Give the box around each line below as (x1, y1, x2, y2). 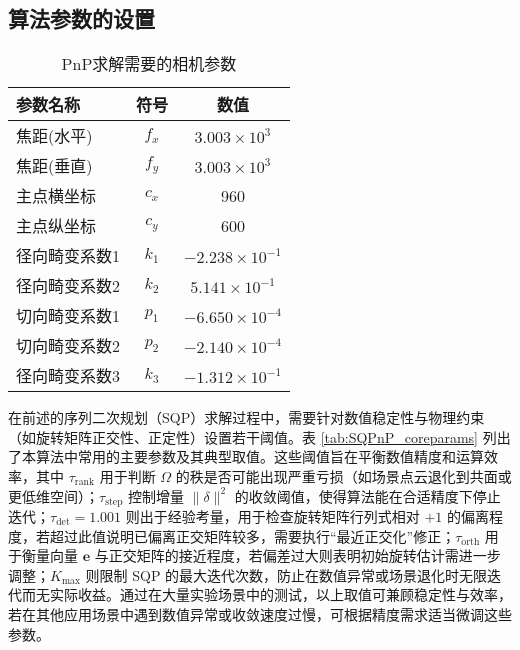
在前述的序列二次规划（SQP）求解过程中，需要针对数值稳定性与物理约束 (8, 407, 485, 428)
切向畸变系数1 (16, 304, 121, 328)
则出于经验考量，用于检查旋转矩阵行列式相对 (125, 506, 420, 527)
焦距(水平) (16, 124, 93, 148)
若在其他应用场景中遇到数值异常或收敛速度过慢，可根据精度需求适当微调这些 (8, 604, 512, 624)
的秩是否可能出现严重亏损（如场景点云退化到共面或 (175, 465, 512, 486)
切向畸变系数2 (16, 334, 121, 358)
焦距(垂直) (16, 154, 93, 178)
